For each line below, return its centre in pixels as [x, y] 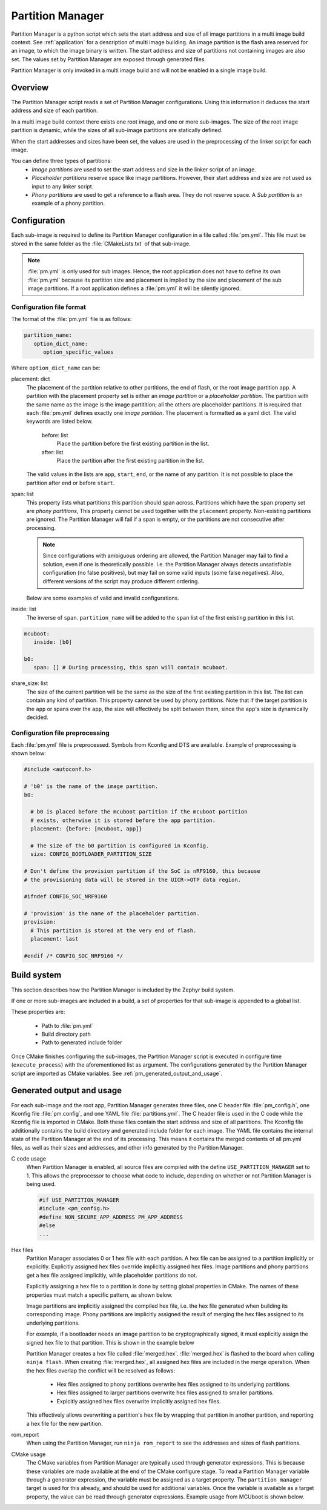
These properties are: [38, 1012]
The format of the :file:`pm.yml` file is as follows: [71, 319]
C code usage [29, 1158]
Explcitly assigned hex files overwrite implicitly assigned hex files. [139, 1401]
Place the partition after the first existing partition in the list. [130, 460]
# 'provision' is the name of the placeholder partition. [112, 914]
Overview [30, 88]
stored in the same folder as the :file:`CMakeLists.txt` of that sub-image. [101, 243]
